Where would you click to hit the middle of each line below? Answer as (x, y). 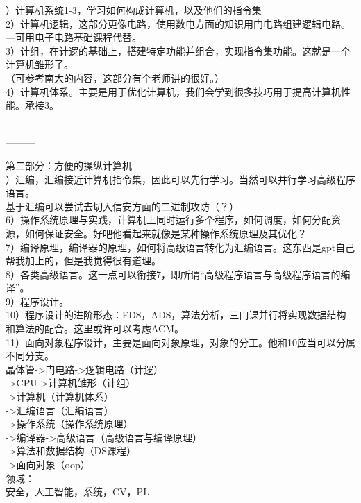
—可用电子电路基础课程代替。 (74, 37)
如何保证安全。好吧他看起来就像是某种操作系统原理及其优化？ (166, 233)
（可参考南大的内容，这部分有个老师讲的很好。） (115, 77)
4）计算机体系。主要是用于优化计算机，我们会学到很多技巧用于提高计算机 (173, 91)
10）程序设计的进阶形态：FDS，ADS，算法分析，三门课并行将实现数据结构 (176, 315)
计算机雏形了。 (40, 64)
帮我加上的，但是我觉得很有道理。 (83, 261)
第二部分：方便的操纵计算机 (69, 165)
